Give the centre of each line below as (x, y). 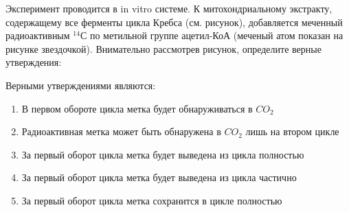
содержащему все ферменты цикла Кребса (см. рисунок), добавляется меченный (174, 22)
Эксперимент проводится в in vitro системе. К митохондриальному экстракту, (169, 8)
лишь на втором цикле (292, 131)
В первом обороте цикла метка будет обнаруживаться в (137, 108)
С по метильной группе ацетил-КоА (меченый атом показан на (212, 35)
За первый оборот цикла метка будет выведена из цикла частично (159, 177)
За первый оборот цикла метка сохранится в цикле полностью (152, 200)
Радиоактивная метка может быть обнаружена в (121, 131)
